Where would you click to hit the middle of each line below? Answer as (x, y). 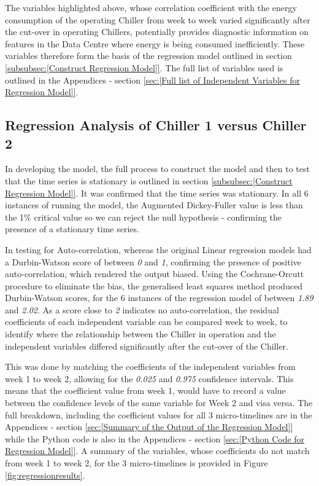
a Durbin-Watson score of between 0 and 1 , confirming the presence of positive (153, 261)
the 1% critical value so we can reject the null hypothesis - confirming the (144, 217)
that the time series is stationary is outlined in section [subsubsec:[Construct (149, 180)
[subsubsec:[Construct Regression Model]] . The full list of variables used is (144, 67)
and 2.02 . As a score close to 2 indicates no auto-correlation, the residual (142, 309)
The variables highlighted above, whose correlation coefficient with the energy (151, 7)
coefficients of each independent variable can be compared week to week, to (146, 322)
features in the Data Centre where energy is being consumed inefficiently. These (155, 43)
